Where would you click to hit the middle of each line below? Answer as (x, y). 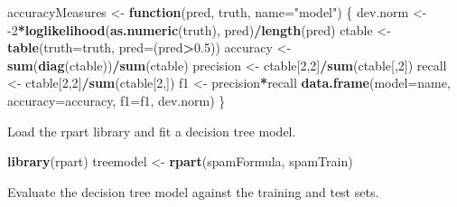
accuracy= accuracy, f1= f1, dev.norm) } (117, 100)
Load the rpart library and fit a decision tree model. (152, 131)
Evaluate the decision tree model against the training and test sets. (193, 191)
